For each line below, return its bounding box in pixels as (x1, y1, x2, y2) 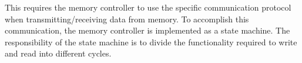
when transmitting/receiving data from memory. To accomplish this (5, 12, 249, 25)
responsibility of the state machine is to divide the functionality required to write (5, 35, 297, 48)
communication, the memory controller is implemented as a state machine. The (5, 24, 290, 37)
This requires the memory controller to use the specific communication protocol (5, 1, 291, 13)
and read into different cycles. (5, 47, 112, 59)
